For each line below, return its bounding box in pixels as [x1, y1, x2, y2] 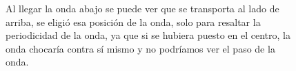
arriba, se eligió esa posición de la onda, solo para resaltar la [6, 14, 261, 29]
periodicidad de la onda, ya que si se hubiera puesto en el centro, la [6, 28, 290, 42]
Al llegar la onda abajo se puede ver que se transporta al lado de [6, 1, 279, 15]
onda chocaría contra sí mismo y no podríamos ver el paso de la [6, 41, 275, 55]
